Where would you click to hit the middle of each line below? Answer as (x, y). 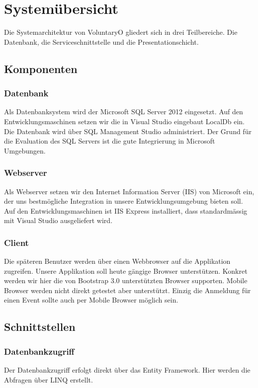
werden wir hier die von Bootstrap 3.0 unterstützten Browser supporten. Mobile (126, 280)
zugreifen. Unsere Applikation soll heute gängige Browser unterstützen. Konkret (126, 271)
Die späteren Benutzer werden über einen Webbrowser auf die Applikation (117, 261)
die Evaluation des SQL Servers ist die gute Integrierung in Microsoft (110, 141)
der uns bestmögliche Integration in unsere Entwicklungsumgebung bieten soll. (124, 201)
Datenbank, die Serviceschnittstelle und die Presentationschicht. (101, 41)
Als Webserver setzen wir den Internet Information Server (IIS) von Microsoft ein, (129, 191)
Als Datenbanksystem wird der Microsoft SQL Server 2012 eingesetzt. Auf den (124, 112)
